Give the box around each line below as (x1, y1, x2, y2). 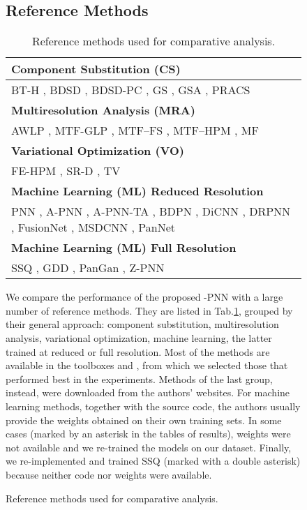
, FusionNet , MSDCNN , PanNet (11, 219, 176, 236)
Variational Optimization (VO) (11, 142, 184, 159)
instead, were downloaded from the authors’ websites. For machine (6, 385, 290, 400)
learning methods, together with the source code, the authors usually (6, 398, 301, 413)
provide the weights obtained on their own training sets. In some (6, 412, 282, 427)
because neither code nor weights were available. (6, 467, 212, 481)
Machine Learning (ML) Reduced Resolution (11, 183, 264, 200)
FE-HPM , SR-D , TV (11, 163, 121, 179)
